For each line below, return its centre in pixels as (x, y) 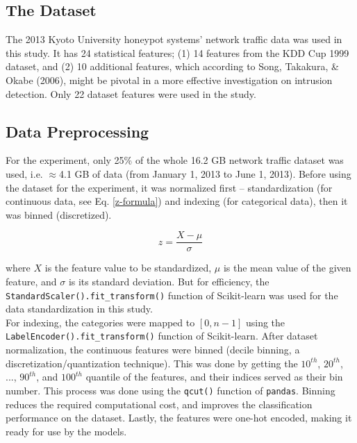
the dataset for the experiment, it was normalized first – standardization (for (169, 187)
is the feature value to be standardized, (128, 268)
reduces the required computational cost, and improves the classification (159, 404)
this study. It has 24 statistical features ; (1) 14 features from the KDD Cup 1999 (177, 52)
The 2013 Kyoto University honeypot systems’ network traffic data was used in (174, 39)
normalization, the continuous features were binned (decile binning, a (153, 350)
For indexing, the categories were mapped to (100, 322)
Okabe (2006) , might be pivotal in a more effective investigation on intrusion (169, 80)
